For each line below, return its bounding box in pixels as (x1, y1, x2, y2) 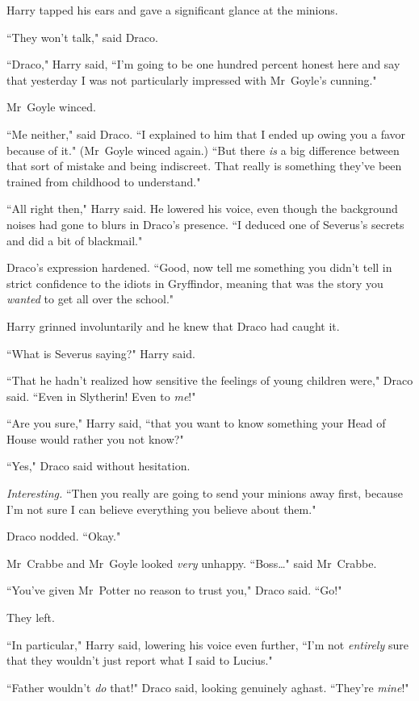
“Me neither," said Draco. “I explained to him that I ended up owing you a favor (6, 125, 406, 142)
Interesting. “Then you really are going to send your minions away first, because (6, 485, 403, 502)
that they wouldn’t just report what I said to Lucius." (6, 652, 273, 669)
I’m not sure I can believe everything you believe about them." (6, 500, 316, 517)
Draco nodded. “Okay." (6, 528, 121, 545)
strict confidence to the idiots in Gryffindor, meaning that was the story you (6, 274, 383, 291)
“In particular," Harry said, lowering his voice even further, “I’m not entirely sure (6, 636, 409, 653)
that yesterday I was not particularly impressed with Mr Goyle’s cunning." (6, 71, 377, 88)
